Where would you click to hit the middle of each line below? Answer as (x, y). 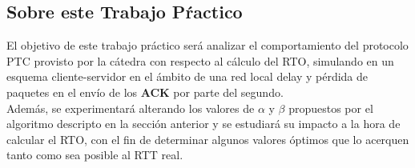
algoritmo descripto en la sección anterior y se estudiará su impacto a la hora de (203, 124)
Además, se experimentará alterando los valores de (131, 108)
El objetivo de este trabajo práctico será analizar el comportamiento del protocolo (207, 45)
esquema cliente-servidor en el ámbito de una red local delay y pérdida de (187, 76)
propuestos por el (331, 108)
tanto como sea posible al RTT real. (95, 155)
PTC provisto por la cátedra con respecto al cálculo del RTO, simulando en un (200, 60)
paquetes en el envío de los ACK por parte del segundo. (145, 92)
